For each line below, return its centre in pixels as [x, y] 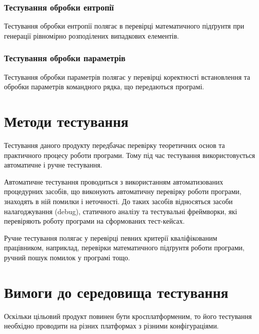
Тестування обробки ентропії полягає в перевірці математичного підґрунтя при [124, 26]
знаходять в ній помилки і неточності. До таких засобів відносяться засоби [118, 201]
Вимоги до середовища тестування [116, 292]
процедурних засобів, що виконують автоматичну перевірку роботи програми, [123, 191]
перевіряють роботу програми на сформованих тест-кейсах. [94, 221]
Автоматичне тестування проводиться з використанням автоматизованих [114, 181]
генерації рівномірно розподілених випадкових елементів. [92, 35]
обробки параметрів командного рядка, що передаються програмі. [104, 87]
